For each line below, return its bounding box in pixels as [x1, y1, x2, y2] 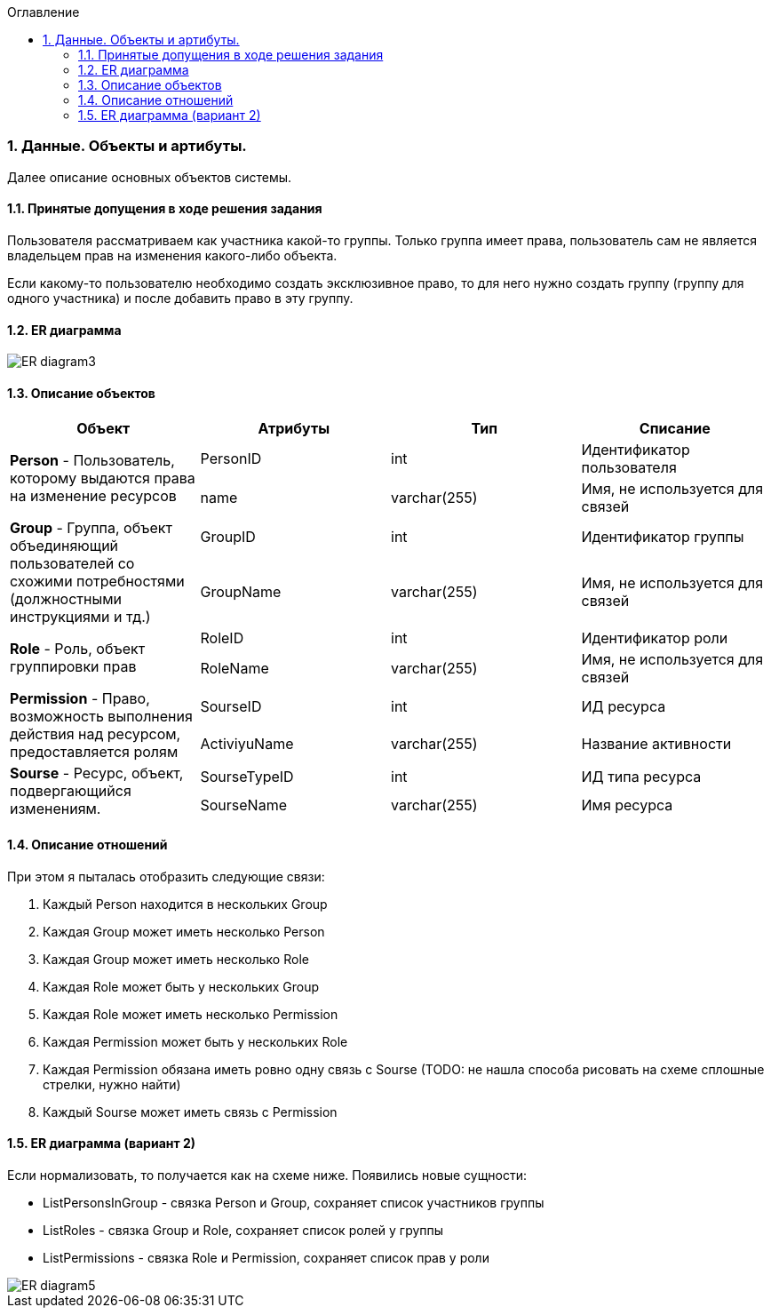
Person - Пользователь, [10, 451, 175, 470]
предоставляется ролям [10, 743, 179, 761]
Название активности [581, 735, 732, 753]
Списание [639, 419, 711, 438]
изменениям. [10, 800, 101, 818]
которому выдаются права [10, 469, 195, 488]
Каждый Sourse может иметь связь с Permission [43, 1104, 338, 1120]
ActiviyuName [200, 735, 294, 753]
